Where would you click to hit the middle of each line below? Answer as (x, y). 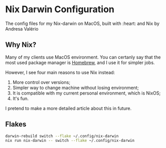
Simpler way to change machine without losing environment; (76, 87)
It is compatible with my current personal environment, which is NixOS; (87, 93)
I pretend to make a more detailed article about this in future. (68, 108)
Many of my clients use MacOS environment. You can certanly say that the (83, 57)
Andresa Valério (22, 28)
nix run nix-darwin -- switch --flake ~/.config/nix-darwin (70, 141)
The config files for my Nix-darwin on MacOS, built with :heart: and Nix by (82, 23)
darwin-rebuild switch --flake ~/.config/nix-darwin (62, 136)
